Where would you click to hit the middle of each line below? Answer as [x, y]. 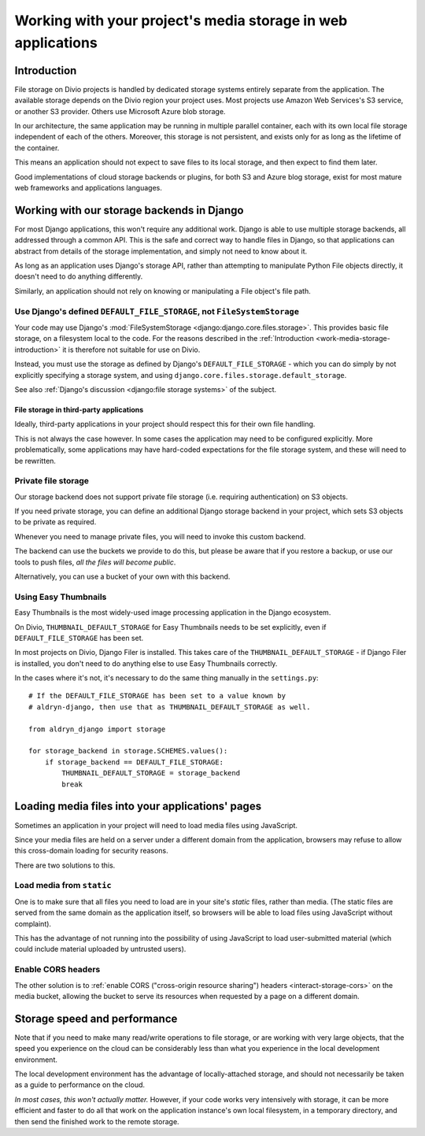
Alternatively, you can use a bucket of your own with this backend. [122, 576]
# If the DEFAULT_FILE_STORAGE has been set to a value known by [157, 696]
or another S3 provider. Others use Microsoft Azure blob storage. [120, 111]
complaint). [33, 923]
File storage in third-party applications [79, 409]
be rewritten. [35, 461]
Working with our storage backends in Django [129, 210]
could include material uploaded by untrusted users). [100, 949]
